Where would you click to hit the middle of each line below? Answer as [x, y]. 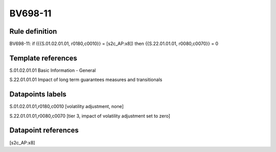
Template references [43, 58]
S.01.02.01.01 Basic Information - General [53, 70]
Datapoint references [44, 130]
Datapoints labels [38, 94]
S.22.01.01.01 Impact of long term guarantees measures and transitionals [86, 80]
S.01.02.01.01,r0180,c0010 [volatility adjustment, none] [66, 107]
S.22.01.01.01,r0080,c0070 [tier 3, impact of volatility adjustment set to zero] [90, 116]
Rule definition [33, 31]
